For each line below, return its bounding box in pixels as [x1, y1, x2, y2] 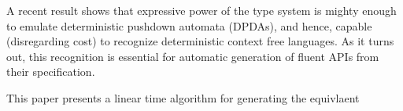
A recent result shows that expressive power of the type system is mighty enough [6, 2, 397, 18]
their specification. [6, 63, 95, 80]
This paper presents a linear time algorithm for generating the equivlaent [6, 89, 360, 106]
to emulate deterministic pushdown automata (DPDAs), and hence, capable [6, 17, 372, 34]
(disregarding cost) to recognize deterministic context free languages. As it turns [6, 33, 394, 49]
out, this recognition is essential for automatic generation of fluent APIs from [6, 48, 379, 64]
